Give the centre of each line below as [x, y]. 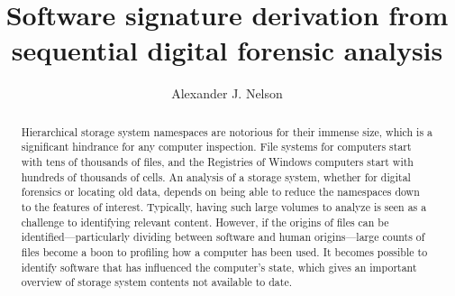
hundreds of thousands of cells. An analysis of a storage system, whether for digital [216, 176]
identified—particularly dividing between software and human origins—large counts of [223, 237]
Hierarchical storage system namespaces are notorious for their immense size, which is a [227, 131]
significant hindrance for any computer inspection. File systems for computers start [216, 147]
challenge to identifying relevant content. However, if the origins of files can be [205, 222]
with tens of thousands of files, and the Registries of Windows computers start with [217, 162]
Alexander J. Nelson [227, 93]
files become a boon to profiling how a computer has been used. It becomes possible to [224, 251]
